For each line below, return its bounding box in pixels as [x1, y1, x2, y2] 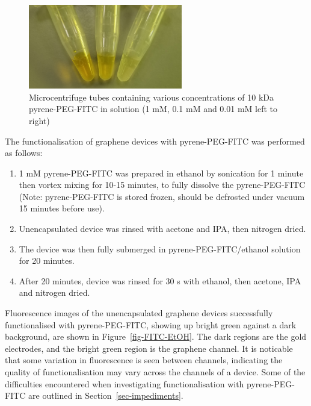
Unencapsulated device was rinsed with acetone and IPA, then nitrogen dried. [19, 222, 306, 235]
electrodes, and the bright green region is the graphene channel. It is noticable [5, 342, 293, 354]
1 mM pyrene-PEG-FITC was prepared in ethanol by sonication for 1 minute [19, 166, 304, 179]
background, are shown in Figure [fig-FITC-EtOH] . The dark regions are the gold [5, 330, 307, 343]
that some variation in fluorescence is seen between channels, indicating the [5, 354, 283, 366]
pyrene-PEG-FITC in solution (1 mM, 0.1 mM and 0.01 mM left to [29, 102, 278, 115]
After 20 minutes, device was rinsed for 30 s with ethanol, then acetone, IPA [19, 274, 301, 287]
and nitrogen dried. [19, 286, 90, 299]
